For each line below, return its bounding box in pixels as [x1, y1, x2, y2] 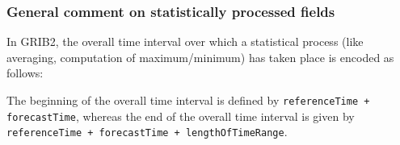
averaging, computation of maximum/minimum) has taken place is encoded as [6, 48, 394, 65]
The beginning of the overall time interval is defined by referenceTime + [6, 92, 370, 108]
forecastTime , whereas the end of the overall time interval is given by [6, 107, 355, 124]
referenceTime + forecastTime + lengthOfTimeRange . [6, 123, 288, 140]
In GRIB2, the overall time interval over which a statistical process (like [6, 33, 364, 50]
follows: [6, 64, 44, 81]
